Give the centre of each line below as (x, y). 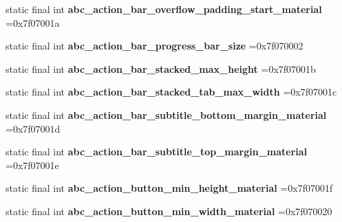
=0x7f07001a (33, 22)
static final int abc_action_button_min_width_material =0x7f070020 (169, 211)
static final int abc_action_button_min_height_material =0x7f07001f (169, 188)
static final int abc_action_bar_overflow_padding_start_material (164, 9)
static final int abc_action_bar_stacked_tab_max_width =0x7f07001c (171, 92)
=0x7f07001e (32, 165)
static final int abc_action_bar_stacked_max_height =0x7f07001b (161, 68)
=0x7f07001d (33, 128)
